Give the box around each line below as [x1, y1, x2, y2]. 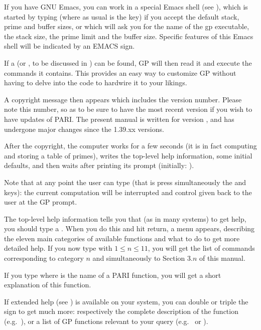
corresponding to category [4, 253, 84, 263]
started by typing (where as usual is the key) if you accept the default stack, [4, 11, 239, 22]
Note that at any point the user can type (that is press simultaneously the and [4, 177, 246, 187]
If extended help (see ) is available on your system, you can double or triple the [4, 296, 248, 306]
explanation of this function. [4, 279, 91, 290]
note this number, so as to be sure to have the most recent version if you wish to [4, 104, 252, 114]
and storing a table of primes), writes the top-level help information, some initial [4, 150, 252, 160]
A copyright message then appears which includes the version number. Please [4, 94, 242, 104]
